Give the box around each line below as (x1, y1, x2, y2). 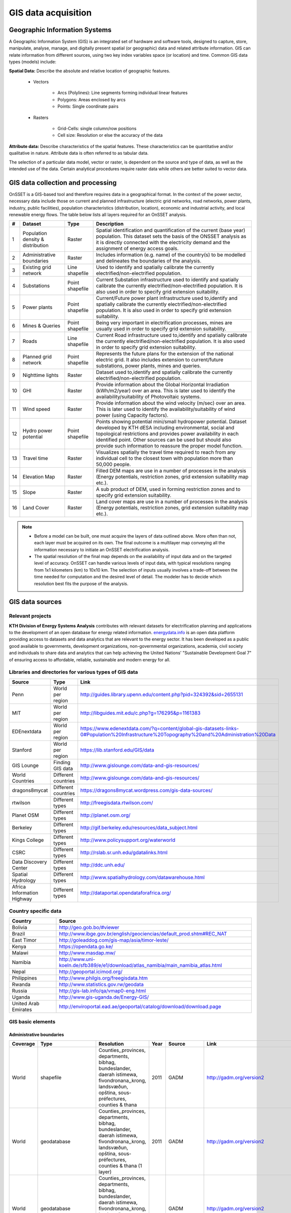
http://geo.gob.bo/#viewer (59, 924, 120, 931)
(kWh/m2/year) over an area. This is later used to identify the (96, 387, 235, 394)
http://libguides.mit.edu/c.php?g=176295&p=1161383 (80, 709, 201, 716)
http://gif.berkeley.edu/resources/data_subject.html (80, 824, 198, 831)
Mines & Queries (22, 323, 61, 329)
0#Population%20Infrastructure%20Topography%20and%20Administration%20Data (80, 731, 276, 738)
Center (12, 864, 28, 871)
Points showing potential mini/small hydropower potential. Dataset (96, 418, 247, 425)
